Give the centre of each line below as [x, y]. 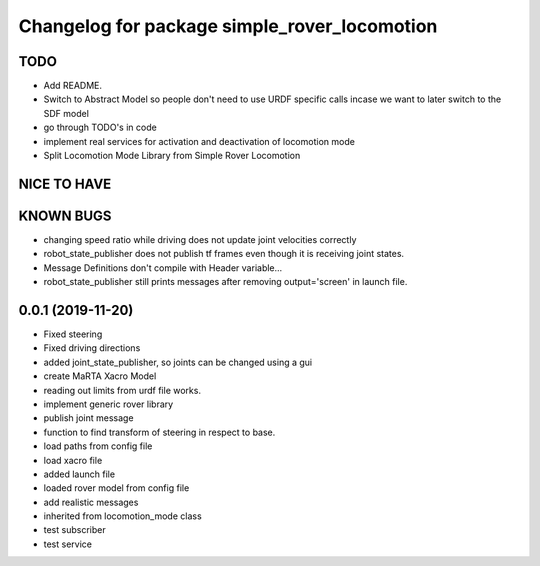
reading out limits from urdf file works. [122, 390]
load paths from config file [98, 446]
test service [67, 544]
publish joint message [88, 418]
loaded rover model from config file [116, 488]
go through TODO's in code [100, 127]
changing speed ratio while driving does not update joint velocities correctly [200, 239]
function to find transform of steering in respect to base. [159, 432]
